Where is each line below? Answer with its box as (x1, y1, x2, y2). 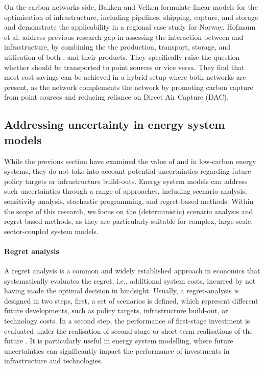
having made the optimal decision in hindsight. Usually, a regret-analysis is (4, 285, 239, 296)
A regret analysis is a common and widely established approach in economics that (4, 265, 260, 276)
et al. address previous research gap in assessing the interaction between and (4, 31, 244, 42)
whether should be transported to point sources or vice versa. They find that (4, 61, 245, 72)
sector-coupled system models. (4, 225, 99, 236)
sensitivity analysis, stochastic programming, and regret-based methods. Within (4, 195, 254, 206)
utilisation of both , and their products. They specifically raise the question (4, 51, 240, 62)
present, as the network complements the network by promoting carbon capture (4, 81, 253, 92)
